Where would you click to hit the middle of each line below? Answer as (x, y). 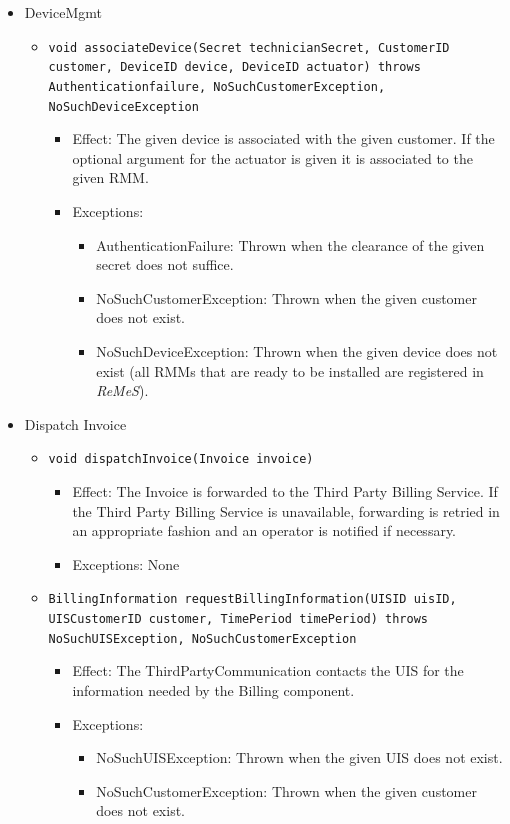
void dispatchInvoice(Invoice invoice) (181, 459)
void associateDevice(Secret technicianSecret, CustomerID (249, 47)
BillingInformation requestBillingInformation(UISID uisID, (252, 599)
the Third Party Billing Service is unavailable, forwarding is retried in (286, 510)
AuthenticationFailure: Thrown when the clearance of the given (290, 244)
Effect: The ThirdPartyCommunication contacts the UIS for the (268, 670)
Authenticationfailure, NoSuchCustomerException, (217, 86)
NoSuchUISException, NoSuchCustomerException (202, 638)
